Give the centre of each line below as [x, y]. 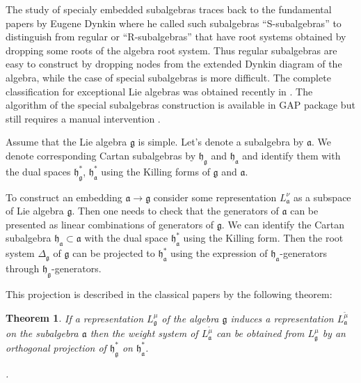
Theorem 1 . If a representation [75, 318]
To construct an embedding [64, 197]
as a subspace [322, 197]
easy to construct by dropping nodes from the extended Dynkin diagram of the [174, 64]
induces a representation [282, 318]
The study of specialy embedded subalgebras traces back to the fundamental [169, 9]
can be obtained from [260, 333]
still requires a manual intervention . [83, 118]
